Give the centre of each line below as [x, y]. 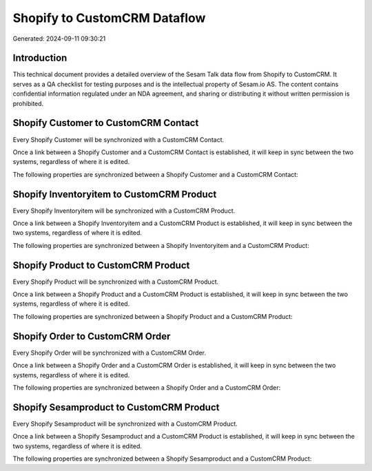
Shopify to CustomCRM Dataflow [109, 18]
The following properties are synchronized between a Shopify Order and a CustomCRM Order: [147, 387]
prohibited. [28, 103]
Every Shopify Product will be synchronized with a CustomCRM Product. [116, 282]
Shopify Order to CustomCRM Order [92, 336]
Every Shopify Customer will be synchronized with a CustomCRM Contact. [118, 139]
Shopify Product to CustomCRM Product [101, 265]
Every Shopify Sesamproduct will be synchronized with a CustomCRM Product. [125, 423]
